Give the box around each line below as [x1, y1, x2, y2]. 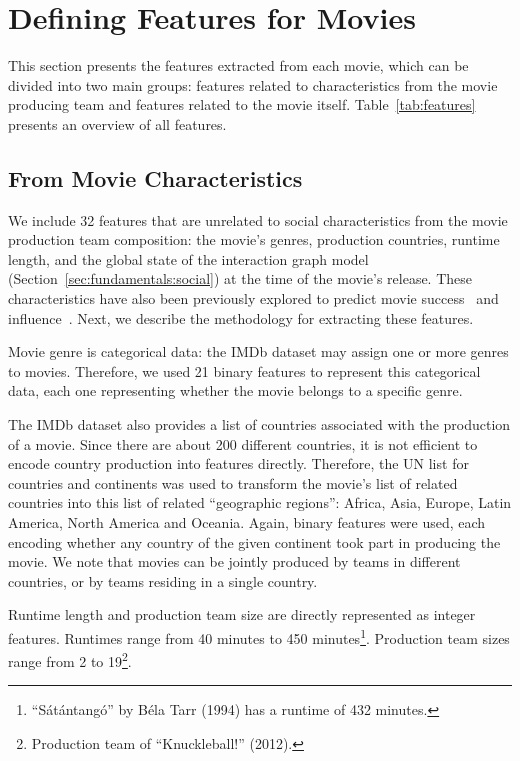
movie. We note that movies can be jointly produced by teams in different [8, 551, 461, 572]
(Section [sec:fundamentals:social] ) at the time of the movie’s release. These [8, 268, 473, 289]
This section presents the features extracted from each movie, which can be [8, 55, 469, 76]
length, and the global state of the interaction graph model [8, 248, 369, 269]
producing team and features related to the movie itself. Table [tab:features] [8, 94, 476, 115]
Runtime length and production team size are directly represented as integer [8, 604, 476, 625]
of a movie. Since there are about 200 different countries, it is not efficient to [8, 433, 478, 454]
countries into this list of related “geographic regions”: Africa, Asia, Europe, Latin [8, 492, 512, 513]
